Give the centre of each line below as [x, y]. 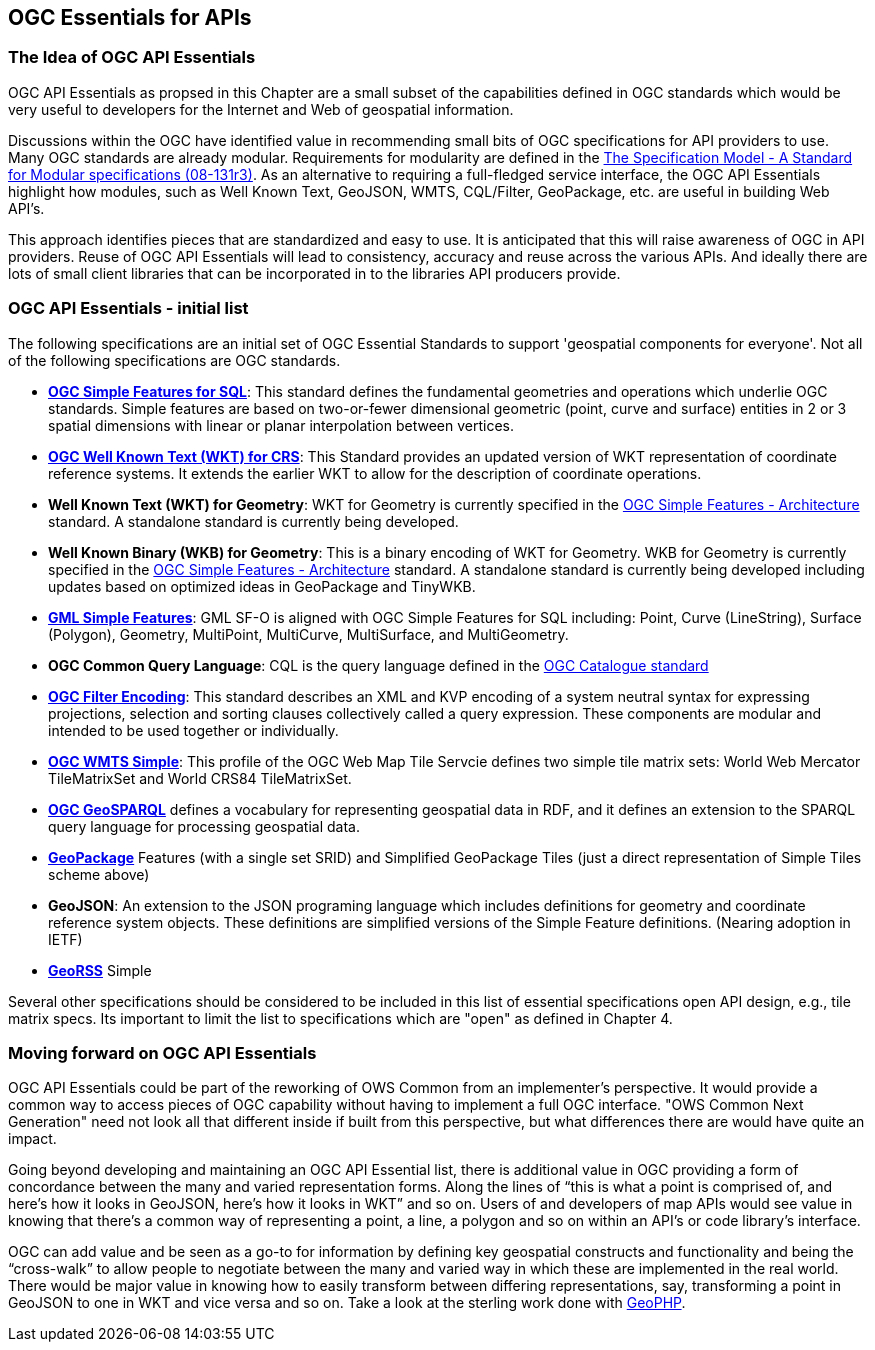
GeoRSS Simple [100, 970]
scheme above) [99, 874]
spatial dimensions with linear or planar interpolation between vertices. [281, 425]
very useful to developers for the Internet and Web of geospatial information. [261, 109]
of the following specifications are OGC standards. [174, 360]
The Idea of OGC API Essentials [132, 57]
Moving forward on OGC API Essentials [162, 1052]
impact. [32, 1139]
